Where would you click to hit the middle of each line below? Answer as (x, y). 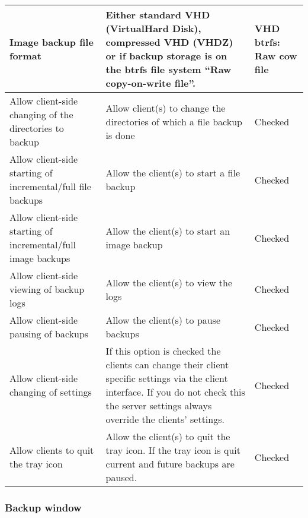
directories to (37, 128)
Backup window (43, 507)
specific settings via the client (167, 378)
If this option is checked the (163, 351)
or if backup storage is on (166, 56)
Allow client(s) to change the (166, 108)
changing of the (41, 114)
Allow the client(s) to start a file (173, 173)
